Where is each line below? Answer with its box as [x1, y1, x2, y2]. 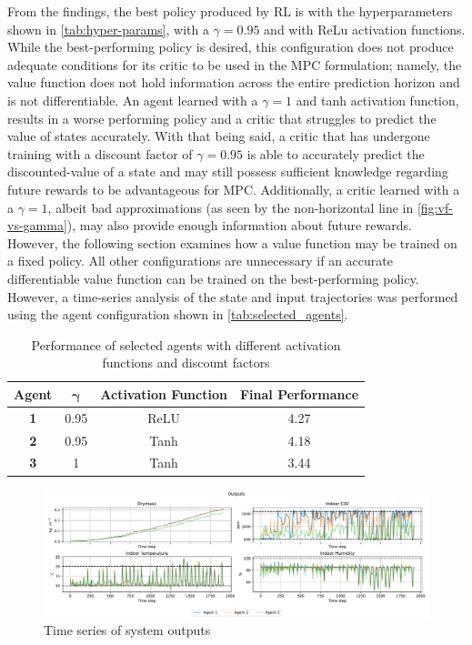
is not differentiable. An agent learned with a [7, 90, 258, 109]
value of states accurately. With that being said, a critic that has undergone [7, 126, 430, 146]
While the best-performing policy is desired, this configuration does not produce [7, 37, 454, 56]
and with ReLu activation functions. [264, 19, 466, 38]
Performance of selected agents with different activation [31, 335, 341, 354]
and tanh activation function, [296, 90, 459, 109]
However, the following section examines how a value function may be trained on [7, 233, 457, 252]
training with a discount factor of [7, 144, 193, 163]
